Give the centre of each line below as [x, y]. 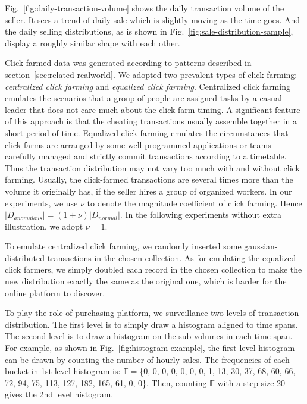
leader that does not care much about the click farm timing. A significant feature [153, 109]
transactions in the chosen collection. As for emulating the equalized [172, 257]
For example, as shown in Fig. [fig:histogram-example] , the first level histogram [150, 348]
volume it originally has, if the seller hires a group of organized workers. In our [148, 191]
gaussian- [261, 246]
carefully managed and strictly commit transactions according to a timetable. [146, 156]
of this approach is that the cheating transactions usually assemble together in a [151, 121]
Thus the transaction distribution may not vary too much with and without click [152, 167]
